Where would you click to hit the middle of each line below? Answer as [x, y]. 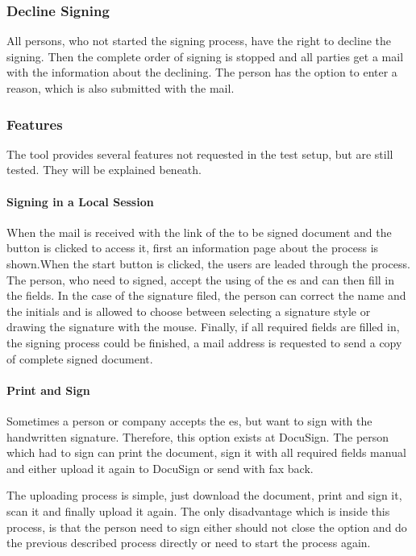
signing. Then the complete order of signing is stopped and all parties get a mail [205, 56]
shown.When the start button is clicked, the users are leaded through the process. [208, 263]
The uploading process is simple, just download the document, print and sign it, [204, 495]
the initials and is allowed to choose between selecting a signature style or [189, 311]
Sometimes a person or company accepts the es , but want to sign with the [189, 420]
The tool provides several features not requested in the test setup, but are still [200, 154]
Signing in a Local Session [80, 201]
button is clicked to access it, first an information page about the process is [193, 248]
